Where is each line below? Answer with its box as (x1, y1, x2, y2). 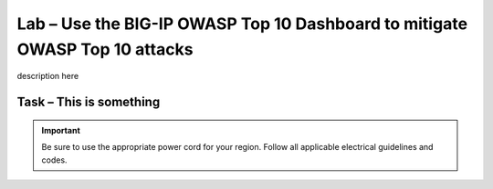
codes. (41, 154, 68, 165)
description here (16, 71, 79, 82)
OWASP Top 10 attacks (16, 39, 194, 59)
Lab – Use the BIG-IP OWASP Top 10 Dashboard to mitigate (16, 14, 468, 34)
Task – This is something (16, 94, 161, 110)
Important (41, 124, 81, 135)
